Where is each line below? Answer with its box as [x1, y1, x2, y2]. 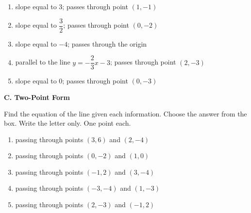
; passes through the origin [67, 38, 147, 49]
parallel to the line [15, 57, 70, 67]
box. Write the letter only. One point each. [4, 118, 131, 128]
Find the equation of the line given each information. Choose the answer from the [4, 108, 247, 118]
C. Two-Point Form [4, 92, 70, 102]
